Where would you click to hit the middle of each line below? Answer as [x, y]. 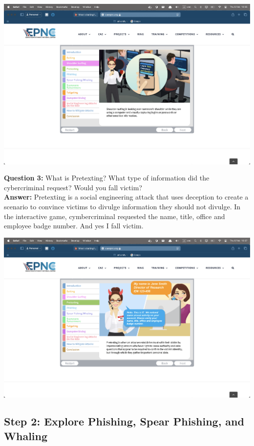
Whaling [26, 435]
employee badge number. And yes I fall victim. [74, 226]
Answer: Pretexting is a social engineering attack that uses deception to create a [126, 197]
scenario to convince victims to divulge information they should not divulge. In [122, 206]
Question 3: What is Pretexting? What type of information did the [107, 178]
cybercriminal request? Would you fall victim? [73, 187]
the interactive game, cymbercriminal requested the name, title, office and [115, 216]
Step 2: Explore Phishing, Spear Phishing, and [124, 421]
